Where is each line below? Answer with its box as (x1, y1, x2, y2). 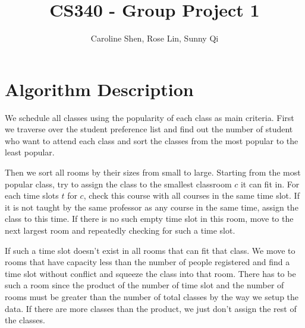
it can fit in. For (240, 177, 300, 190)
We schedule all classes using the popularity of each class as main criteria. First (5, 111, 294, 123)
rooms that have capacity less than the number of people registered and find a (5, 256, 290, 268)
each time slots (5, 189, 59, 202)
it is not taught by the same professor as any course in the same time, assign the (5, 200, 298, 213)
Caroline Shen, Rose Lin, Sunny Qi (90, 32, 219, 44)
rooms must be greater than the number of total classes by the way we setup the (5, 290, 299, 302)
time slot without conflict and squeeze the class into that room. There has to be (5, 267, 296, 279)
